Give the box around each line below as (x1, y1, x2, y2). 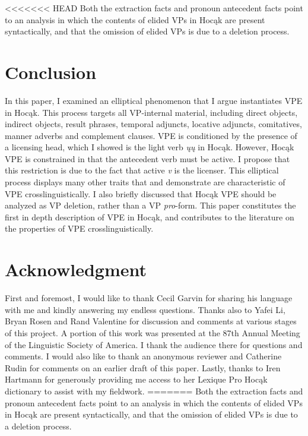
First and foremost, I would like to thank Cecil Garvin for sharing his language (5, 292, 293, 304)
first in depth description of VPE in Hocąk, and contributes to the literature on (5, 210, 294, 223)
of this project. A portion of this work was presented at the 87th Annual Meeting (5, 326, 300, 339)
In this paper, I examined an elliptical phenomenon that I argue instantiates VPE (5, 94, 303, 106)
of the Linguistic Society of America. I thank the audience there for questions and (5, 338, 303, 350)
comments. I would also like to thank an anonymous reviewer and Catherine (5, 350, 282, 362)
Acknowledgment (5, 257, 147, 282)
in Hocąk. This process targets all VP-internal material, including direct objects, (5, 106, 298, 118)
